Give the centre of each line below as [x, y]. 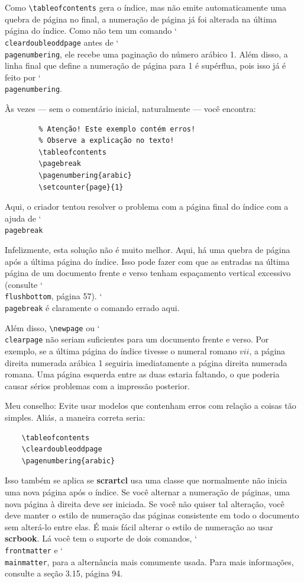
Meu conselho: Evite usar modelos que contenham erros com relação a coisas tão [151, 406]
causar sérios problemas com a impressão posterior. [98, 385]
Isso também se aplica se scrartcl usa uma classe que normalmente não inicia [146, 480]
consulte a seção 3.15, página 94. [64, 573]
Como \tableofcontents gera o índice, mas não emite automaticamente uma [145, 7]
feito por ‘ [23, 77]
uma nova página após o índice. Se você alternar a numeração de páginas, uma [148, 491]
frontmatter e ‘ [34, 550]
